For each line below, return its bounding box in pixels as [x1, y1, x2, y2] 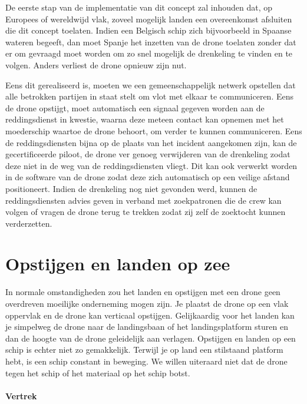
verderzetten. [5, 217, 52, 229]
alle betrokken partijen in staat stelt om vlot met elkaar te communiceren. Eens [5, 90, 293, 102]
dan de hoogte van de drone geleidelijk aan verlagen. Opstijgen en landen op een [5, 332, 296, 344]
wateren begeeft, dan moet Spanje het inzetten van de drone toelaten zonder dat [5, 35, 296, 48]
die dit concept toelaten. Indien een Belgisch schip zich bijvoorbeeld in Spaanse [5, 24, 292, 37]
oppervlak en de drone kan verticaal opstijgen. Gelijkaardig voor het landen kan [5, 309, 295, 321]
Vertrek [5, 389, 37, 402]
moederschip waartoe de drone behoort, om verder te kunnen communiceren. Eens [5, 124, 302, 137]
